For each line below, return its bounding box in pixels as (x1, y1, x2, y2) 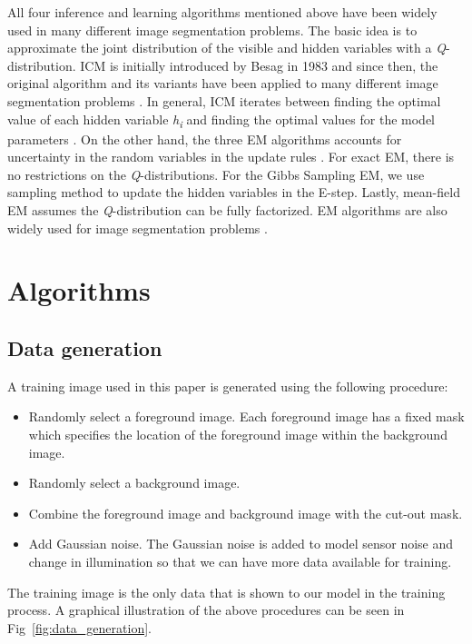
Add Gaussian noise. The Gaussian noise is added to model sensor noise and (28, 534, 454, 553)
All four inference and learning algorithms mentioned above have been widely (7, 3, 438, 21)
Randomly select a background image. (28, 473, 241, 492)
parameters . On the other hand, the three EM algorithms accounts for (7, 129, 402, 148)
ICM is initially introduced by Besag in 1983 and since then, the (80, 55, 438, 74)
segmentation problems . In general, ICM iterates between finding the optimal (7, 91, 441, 110)
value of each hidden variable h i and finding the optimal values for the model (7, 109, 435, 131)
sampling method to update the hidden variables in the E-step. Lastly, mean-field (7, 183, 460, 202)
